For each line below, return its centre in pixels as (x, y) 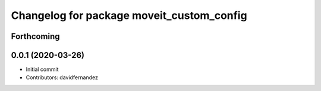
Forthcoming (35, 36)
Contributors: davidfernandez (62, 77)
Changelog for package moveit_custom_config (129, 15)
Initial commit (42, 69)
